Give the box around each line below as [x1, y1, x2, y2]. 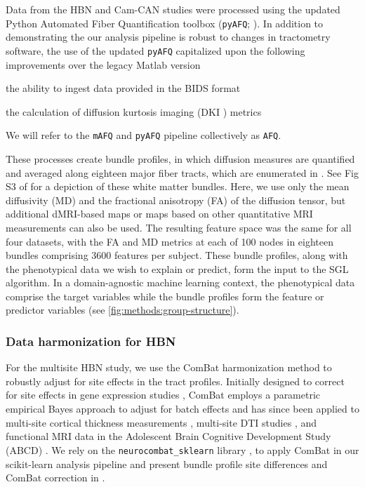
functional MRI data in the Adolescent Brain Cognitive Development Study [6, 429, 331, 443]
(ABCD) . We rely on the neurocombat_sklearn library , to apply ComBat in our [6, 442, 359, 457]
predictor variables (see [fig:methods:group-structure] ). [6, 302, 239, 317]
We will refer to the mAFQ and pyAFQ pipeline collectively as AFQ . [6, 128, 281, 142]
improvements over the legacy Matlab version [6, 57, 201, 72]
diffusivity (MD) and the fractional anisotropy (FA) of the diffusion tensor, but [6, 192, 346, 207]
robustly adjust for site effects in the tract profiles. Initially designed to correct [6, 373, 345, 388]
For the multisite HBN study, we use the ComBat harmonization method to [6, 360, 332, 375]
